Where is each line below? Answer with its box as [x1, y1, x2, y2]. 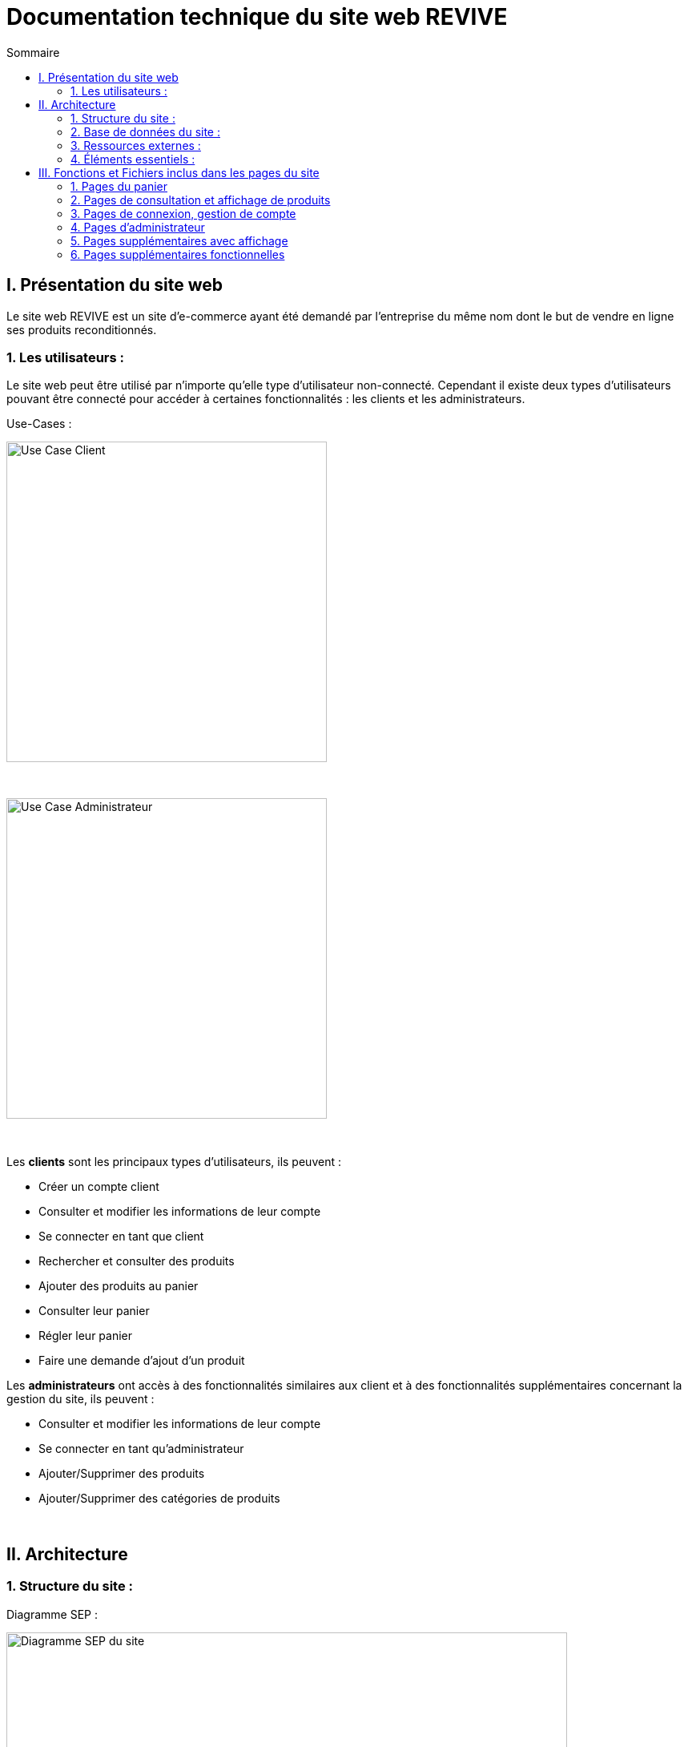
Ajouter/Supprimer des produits [38, 1467, 205, 1481]
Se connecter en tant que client [38, 1229, 204, 1244]
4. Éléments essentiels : [70, 151, 195, 166]
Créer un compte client [38, 1180, 159, 1194]
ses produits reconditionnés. [6, 322, 157, 337]
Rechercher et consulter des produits [38, 1254, 235, 1269]
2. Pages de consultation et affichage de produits [70, 192, 331, 207]
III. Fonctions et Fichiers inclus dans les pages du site [38, 165, 320, 180]
